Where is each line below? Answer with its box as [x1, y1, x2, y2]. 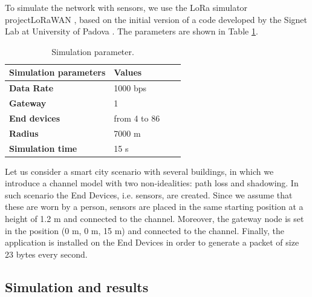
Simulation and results [5, 277, 149, 296]
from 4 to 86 [114, 111, 160, 124]
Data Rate [9, 82, 54, 94]
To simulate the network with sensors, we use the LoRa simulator [5, 1, 248, 13]
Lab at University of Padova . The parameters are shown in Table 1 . [5, 25, 258, 38]
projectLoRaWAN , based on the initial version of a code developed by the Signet [5, 13, 307, 25]
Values [114, 66, 142, 79]
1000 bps [114, 82, 147, 94]
